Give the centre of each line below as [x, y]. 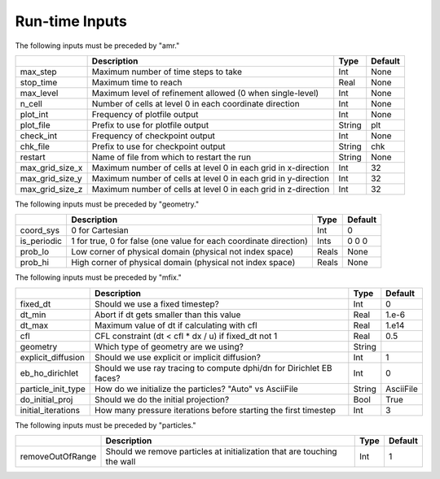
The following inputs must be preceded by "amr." [97, 46]
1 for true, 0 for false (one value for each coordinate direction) [189, 242]
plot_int [34, 114]
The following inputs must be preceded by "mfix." [99, 277]
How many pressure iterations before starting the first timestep [216, 410]
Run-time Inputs [71, 21]
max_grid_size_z [51, 189]
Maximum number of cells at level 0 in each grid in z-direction [211, 189]
